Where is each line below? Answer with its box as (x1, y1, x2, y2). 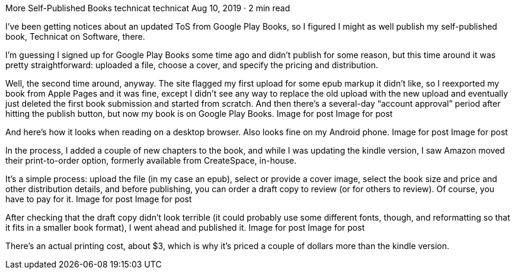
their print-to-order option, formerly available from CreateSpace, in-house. (5, 155, 297, 165)
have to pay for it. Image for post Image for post (5, 194, 192, 204)
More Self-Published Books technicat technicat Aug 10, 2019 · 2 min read (5, 3, 290, 13)
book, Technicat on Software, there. (5, 31, 145, 42)
